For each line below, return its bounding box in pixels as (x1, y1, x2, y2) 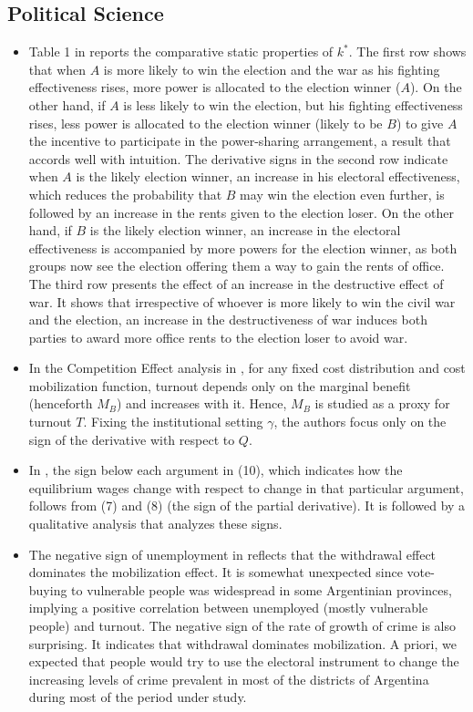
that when (28, 59, 87, 78)
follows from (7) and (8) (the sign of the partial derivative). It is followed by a (28, 496, 466, 515)
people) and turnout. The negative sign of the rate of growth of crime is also (28, 616, 457, 635)
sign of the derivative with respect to (28, 429, 235, 449)
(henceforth (28, 394, 93, 413)
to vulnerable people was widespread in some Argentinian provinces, (71, 580, 452, 599)
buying (28, 580, 67, 599)
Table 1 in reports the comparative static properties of (28, 42, 334, 61)
